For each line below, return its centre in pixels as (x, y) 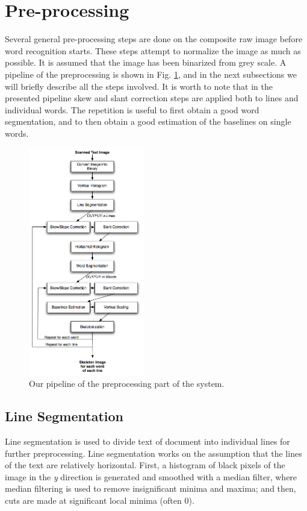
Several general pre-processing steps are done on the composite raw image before (154, 39)
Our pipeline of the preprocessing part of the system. (127, 384)
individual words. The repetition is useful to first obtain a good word (132, 109)
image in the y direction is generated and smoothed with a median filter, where (151, 476)
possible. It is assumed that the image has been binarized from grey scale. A (146, 62)
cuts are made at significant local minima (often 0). (100, 500)
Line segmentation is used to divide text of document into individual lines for (147, 441)
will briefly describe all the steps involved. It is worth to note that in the (139, 86)
